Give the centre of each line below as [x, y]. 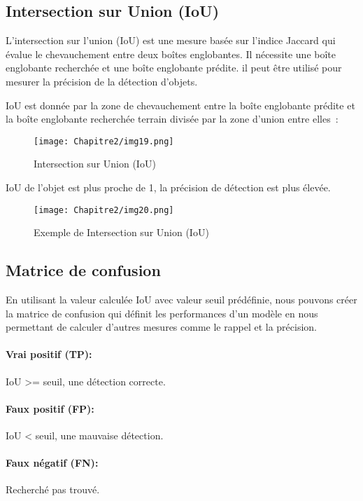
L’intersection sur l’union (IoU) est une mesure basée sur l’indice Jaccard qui [171, 40]
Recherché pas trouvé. [53, 489]
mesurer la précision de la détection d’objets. [102, 81]
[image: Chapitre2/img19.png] [104, 141]
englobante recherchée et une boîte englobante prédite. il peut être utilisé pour [174, 68]
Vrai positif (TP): [49, 354]
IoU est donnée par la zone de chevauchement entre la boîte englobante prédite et [180, 105]
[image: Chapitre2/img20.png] [104, 210]
